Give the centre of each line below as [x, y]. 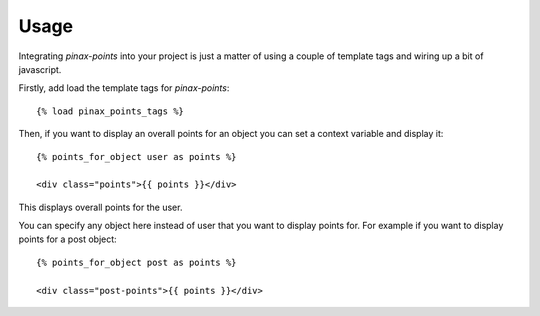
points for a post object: [67, 239]
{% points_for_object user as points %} [136, 156]
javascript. [40, 69]
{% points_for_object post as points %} [136, 262]
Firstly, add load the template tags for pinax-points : [124, 88]
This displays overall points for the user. [100, 207]
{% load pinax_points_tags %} [110, 111]
